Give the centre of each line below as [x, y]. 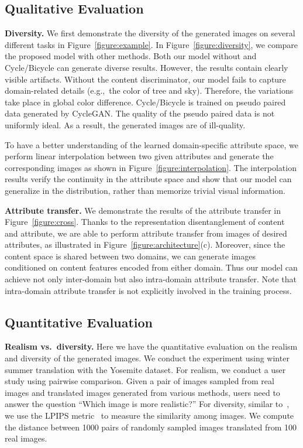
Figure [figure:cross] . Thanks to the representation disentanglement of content [145, 222]
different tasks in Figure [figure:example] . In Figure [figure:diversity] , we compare [151, 44]
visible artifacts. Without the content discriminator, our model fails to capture [145, 79]
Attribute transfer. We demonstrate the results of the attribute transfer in [143, 210]
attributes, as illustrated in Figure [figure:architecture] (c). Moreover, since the [145, 244]
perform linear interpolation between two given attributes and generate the [139, 156]
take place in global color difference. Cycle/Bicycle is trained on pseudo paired [145, 102]
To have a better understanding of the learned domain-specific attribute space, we [152, 144]
